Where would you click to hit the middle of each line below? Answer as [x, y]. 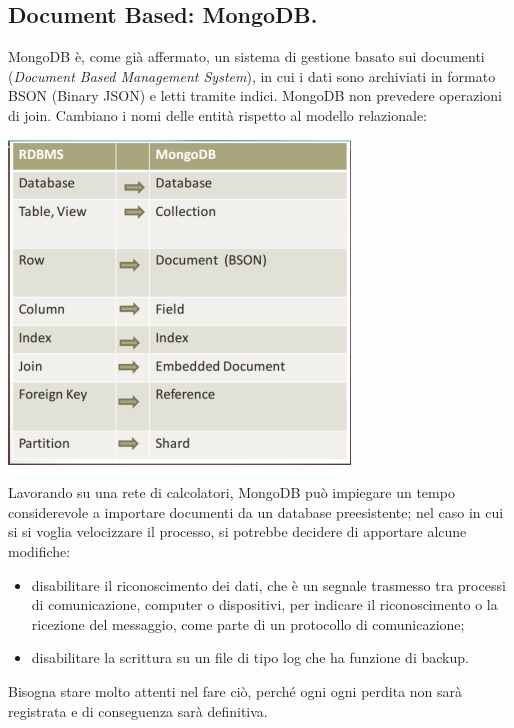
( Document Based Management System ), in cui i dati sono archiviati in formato [252, 75]
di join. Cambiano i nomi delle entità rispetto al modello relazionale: [218, 114]
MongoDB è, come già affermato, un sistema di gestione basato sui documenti [246, 56]
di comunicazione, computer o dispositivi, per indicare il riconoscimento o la [264, 604]
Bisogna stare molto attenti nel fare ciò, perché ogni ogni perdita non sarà [235, 690]
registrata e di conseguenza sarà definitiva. [138, 710]
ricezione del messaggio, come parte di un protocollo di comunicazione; [248, 623]
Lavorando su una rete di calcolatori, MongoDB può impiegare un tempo [231, 492]
